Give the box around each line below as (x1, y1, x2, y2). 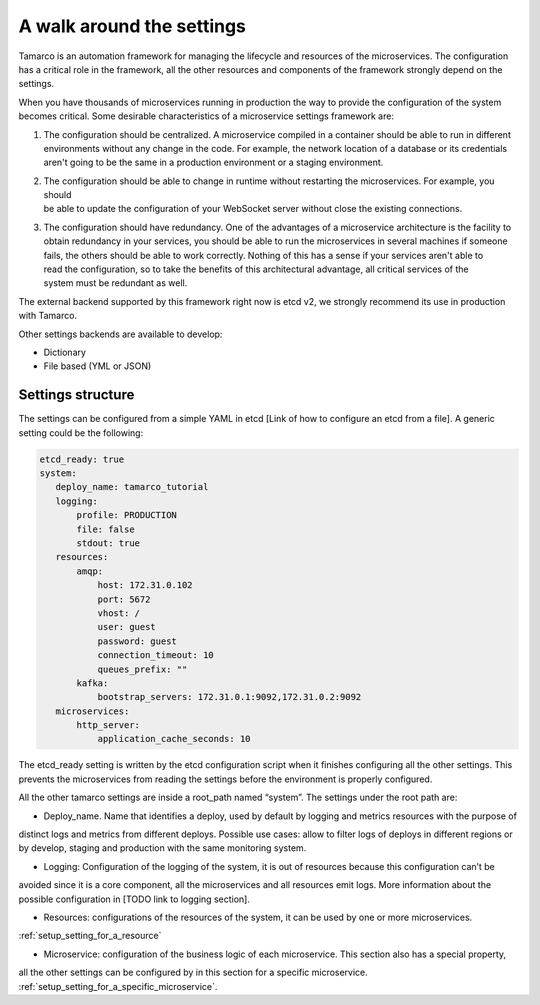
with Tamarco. (18, 310, 78, 322)
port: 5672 (97, 593, 151, 605)
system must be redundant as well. (43, 277, 188, 289)
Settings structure (18, 386, 135, 404)
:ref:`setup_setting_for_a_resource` (18, 930, 162, 942)
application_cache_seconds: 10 (97, 733, 251, 745)
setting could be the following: (18, 426, 144, 439)
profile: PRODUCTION (76, 510, 177, 521)
